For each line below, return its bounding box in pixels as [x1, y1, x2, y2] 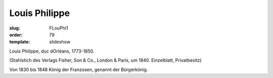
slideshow [49, 39, 71, 45]
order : [9, 31, 23, 37]
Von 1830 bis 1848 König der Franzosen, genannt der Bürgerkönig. [9, 66, 148, 72]
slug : [9, 25, 20, 31]
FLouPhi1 [49, 25, 68, 31]
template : [9, 39, 30, 45]
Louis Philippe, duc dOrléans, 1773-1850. [9, 48, 95, 54]
